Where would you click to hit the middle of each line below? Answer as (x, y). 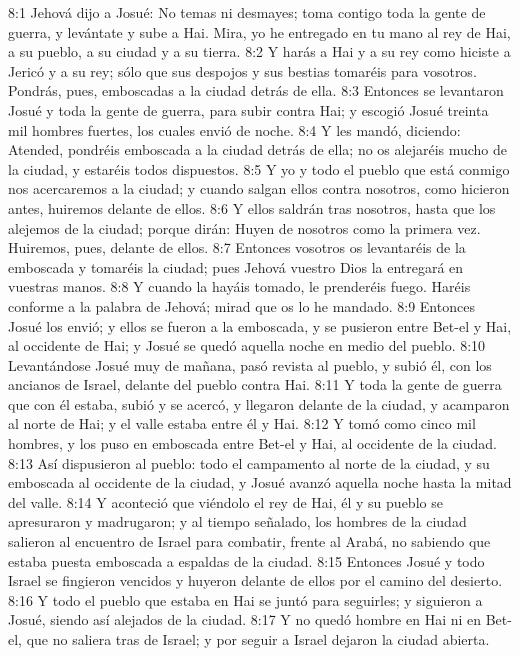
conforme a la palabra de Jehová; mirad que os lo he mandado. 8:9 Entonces (241, 305)
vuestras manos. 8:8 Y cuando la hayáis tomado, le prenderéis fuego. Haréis (239, 286)
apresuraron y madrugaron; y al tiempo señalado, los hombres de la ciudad (237, 521)
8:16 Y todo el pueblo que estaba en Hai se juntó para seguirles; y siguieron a (245, 599)
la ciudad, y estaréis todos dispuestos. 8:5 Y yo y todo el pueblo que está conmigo (259, 168)
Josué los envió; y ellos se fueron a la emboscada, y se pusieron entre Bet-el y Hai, (260, 325)
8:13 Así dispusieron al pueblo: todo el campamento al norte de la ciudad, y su (249, 462)
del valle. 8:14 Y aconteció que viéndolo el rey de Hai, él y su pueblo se (225, 501)
